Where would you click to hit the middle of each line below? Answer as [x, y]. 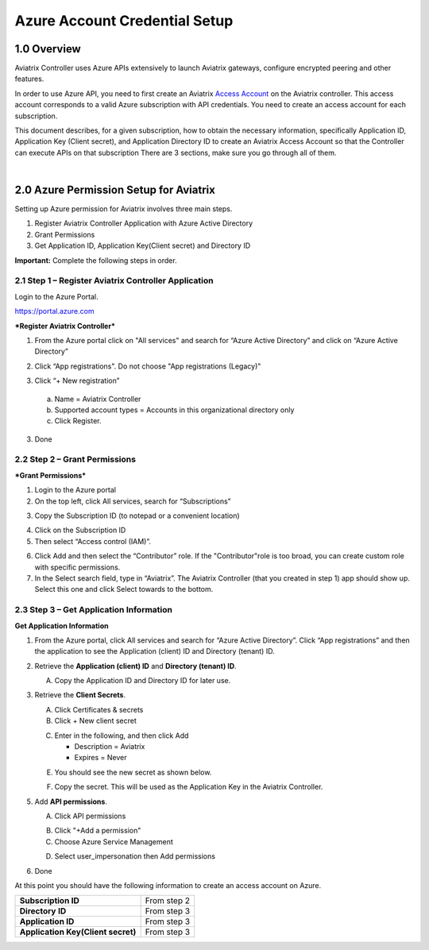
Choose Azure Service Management [114, 841]
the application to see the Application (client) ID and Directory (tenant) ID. [155, 651]
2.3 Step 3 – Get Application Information [94, 610]
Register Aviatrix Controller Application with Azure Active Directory [144, 223]
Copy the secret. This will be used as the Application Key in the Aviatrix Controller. [189, 787]
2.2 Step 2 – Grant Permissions [75, 459]
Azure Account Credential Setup [124, 21]
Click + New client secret [95, 721]
